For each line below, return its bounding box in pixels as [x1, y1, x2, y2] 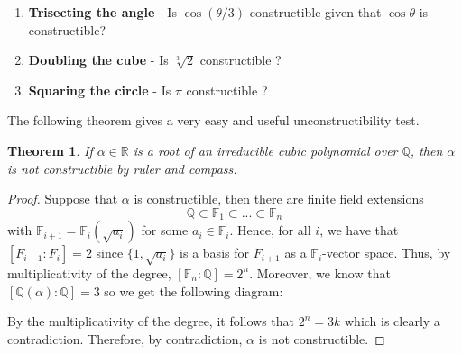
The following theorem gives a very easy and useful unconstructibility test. [7, 111, 420, 130]
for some [141, 221, 189, 240]
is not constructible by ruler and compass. [7, 159, 237, 177]
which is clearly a [344, 312, 440, 331]
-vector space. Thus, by [322, 243, 451, 262]
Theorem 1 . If [7, 141, 93, 159]
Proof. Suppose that [7, 189, 118, 208]
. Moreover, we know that [249, 263, 391, 282]
